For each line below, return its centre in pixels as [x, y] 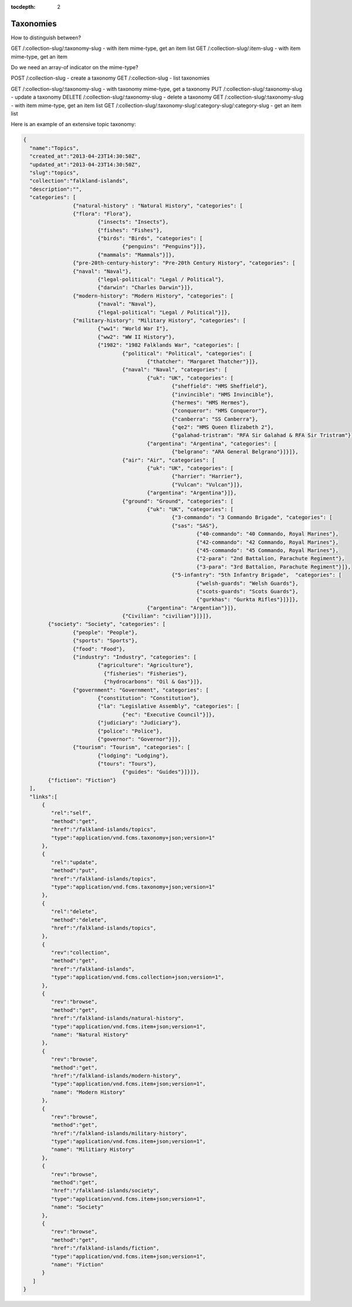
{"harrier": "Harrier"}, [207, 476]
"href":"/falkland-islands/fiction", [105, 1248]
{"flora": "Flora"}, [102, 214]
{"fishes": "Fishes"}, [130, 230]
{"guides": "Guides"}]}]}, [161, 772]
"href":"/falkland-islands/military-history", [119, 1133]
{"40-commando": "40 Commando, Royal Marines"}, [268, 534]
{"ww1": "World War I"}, [133, 329]
